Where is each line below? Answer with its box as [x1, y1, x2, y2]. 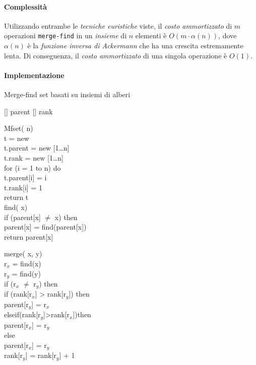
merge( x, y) [4, 248, 42, 259]
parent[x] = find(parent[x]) [4, 222, 87, 232]
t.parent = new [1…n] [4, 142, 70, 153]
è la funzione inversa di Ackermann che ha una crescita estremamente [27, 40, 243, 51]
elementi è [135, 30, 167, 41]
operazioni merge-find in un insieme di [4, 30, 127, 41]
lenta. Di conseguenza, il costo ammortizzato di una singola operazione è [4, 50, 227, 60]
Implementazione [4, 69, 65, 80]
